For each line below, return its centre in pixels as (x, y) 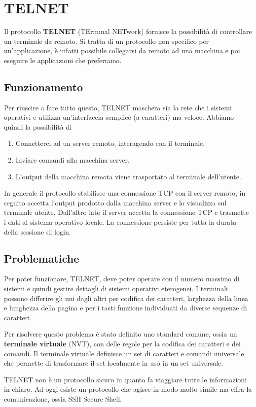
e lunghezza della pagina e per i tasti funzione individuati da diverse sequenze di (126, 308)
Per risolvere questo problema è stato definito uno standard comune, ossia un (121, 334)
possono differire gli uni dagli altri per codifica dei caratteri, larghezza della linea (126, 298)
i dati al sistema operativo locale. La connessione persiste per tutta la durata (120, 222)
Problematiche (42, 258)
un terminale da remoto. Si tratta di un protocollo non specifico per (107, 41)
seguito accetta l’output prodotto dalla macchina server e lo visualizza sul (115, 202)
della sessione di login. (37, 231)
